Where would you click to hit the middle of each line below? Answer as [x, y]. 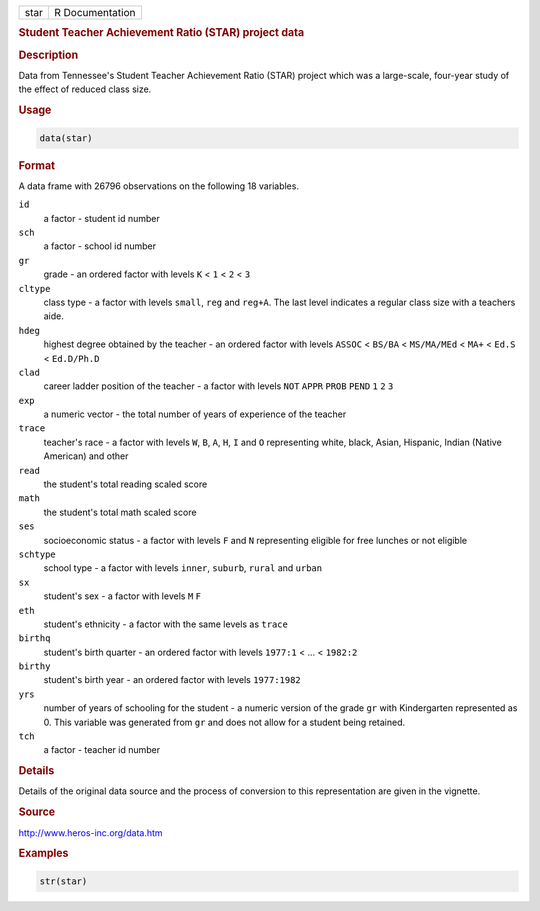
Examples [43, 853]
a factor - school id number [100, 246]
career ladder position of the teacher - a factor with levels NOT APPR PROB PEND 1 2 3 [218, 386]
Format [36, 165]
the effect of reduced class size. [85, 89]
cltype [34, 288]
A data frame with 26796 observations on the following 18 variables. [159, 186]
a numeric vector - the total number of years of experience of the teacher [195, 414]
